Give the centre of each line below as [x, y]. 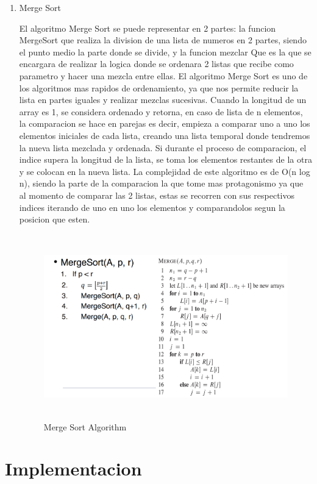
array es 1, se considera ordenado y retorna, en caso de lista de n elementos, [161, 111]
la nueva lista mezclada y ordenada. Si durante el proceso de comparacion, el [163, 147]
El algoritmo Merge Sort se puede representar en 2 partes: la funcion [148, 28]
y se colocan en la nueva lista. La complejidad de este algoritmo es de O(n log [165, 171]
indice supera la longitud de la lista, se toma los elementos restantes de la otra [166, 159]
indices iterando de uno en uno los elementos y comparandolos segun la [152, 207]
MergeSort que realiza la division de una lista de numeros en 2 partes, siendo [163, 40]
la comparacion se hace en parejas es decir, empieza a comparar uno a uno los [165, 123]
